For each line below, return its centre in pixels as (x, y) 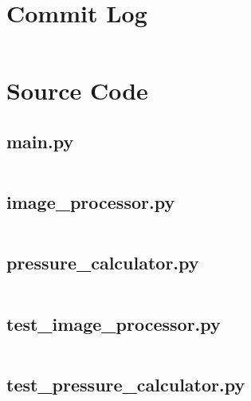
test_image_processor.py (114, 323)
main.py (40, 141)
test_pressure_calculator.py (126, 384)
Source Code (77, 90)
